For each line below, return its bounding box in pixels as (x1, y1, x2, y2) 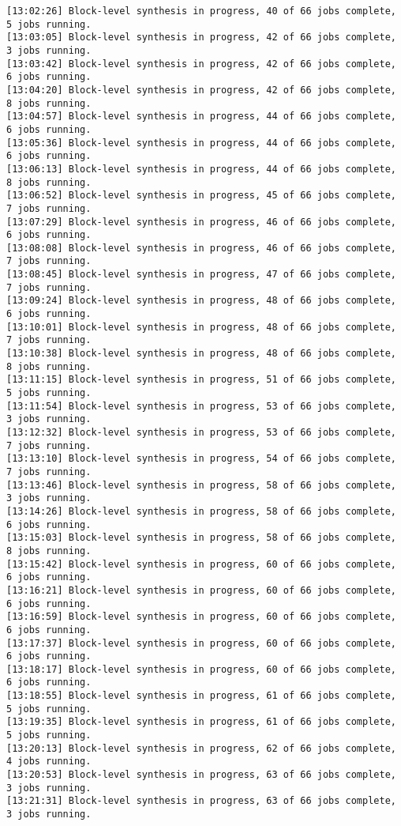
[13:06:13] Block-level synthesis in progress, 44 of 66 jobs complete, (6, 163, 396, 175)
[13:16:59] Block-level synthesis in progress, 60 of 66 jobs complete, (6, 611, 396, 623)
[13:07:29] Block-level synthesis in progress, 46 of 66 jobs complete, (6, 216, 396, 228)
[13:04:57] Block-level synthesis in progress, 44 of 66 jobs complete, (6, 111, 396, 123)
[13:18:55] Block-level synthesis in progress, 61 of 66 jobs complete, (6, 690, 396, 702)
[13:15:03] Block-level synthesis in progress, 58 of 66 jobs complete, (6, 532, 396, 544)
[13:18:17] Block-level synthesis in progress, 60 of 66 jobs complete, (6, 663, 396, 675)
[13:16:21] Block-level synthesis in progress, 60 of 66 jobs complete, (6, 584, 396, 596)
